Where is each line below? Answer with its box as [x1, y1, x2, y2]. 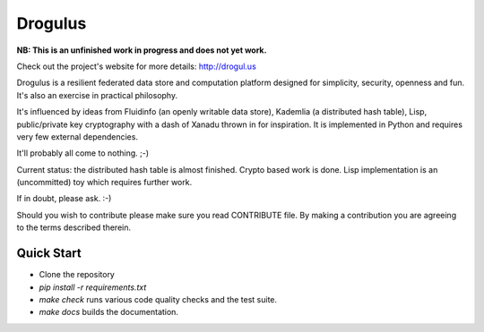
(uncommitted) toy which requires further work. [16, 177, 193, 188]
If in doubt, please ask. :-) [16, 193, 112, 204]
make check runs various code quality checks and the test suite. [39, 294, 278, 304]
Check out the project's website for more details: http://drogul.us [16, 61, 257, 72]
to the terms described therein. [16, 222, 132, 233]
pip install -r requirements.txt [39, 282, 147, 293]
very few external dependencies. [16, 131, 139, 142]
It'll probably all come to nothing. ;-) [16, 148, 150, 158]
